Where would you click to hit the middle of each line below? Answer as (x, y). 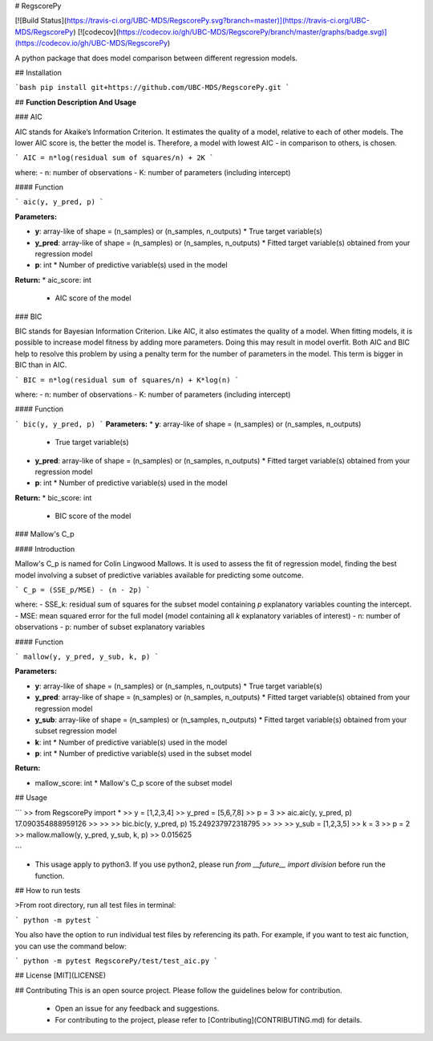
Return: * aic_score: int (53, 280)
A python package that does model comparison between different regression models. (156, 58)
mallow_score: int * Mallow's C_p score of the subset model (134, 782)
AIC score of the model (93, 298)
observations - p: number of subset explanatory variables (110, 627)
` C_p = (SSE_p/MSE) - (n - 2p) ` (83, 590)
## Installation (38, 72)
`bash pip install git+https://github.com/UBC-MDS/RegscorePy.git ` (152, 88)
